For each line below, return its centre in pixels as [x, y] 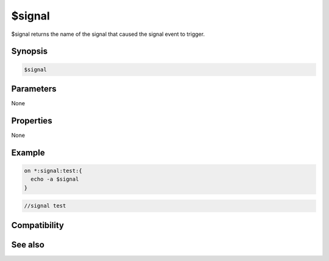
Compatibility [37, 225]
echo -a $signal [55, 179]
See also [28, 244]
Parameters [34, 89]
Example [28, 152]
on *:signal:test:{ [53, 171]
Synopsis [30, 51]
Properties [32, 121]
